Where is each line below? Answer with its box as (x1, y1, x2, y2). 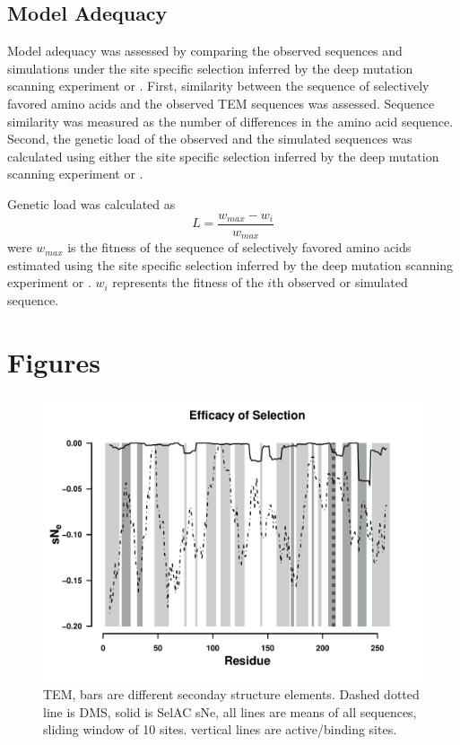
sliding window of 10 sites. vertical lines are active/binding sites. (43, 720, 397, 739)
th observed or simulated (272, 273, 408, 292)
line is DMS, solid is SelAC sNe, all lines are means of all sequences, (43, 702, 417, 721)
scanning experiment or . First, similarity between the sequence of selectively (7, 76, 430, 95)
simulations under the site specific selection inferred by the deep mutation (7, 58, 413, 77)
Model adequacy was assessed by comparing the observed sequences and (7, 41, 403, 60)
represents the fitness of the (112, 273, 264, 292)
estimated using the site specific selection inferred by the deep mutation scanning (7, 255, 454, 274)
